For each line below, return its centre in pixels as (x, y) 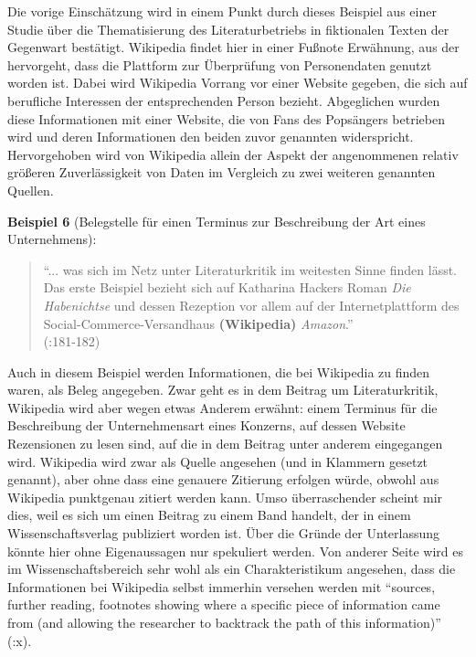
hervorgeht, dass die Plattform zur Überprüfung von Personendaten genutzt (220, 64)
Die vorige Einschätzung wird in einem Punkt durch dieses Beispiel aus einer (222, 11)
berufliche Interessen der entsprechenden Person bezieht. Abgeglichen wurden (224, 100)
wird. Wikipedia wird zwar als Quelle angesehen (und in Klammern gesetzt (218, 461)
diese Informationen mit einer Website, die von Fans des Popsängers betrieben (226, 118)
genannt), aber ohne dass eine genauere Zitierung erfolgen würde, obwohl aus (223, 479)
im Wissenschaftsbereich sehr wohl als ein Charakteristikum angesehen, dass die (232, 569)
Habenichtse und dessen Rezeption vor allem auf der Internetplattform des (251, 305)
